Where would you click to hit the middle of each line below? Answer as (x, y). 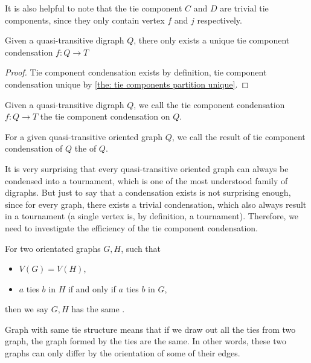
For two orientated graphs (53, 248)
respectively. (220, 20)
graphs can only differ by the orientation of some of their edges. (123, 353)
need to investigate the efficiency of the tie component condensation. (131, 227)
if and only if (92, 288)
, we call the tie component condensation (209, 104)
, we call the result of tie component (239, 136)
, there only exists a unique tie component (212, 40)
